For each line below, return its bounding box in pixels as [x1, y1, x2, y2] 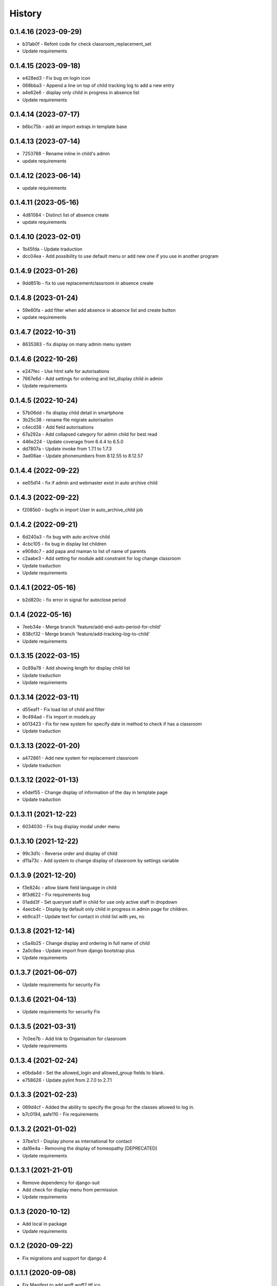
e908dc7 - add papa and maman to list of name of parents [22, 548, 146, 554]
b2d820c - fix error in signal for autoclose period [22, 597, 126, 603]
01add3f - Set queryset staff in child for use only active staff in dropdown [22, 899, 177, 905]
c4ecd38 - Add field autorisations [22, 424, 94, 430]
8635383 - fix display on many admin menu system [22, 341, 131, 347]
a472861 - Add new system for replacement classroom [22, 755, 138, 761]
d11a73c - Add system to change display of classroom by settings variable [22, 858, 179, 864]
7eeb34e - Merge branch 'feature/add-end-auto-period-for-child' [22, 623, 162, 630]
